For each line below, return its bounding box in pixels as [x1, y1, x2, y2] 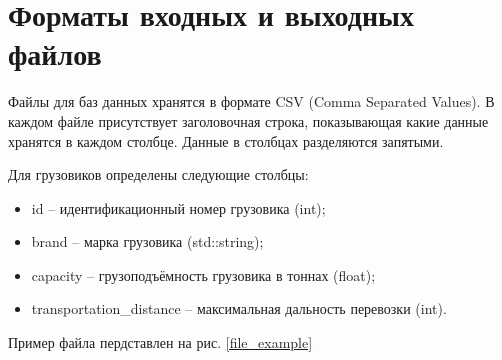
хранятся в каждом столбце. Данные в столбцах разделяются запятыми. [8, 130, 444, 151]
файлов [8, 33, 102, 74]
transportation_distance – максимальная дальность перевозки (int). [31, 298, 447, 319]
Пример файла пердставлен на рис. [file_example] [8, 332, 313, 353]
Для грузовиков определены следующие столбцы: [8, 164, 309, 185]
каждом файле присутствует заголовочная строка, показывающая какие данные [8, 110, 489, 131]
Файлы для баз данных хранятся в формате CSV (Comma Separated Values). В [8, 91, 495, 112]
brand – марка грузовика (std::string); [31, 231, 264, 252]
